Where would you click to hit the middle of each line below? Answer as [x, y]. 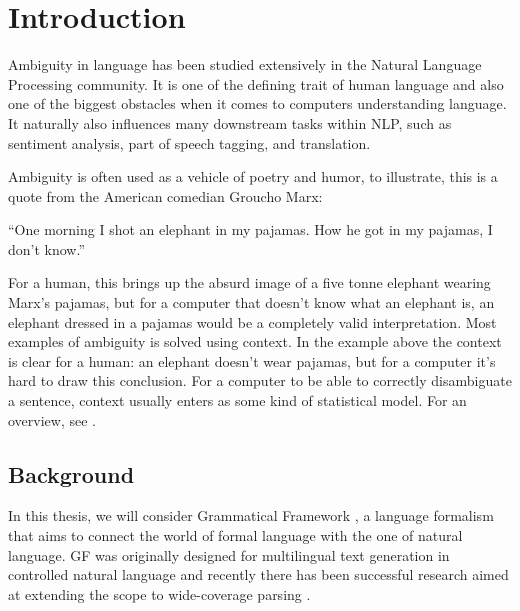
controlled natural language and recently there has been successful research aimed [258, 574]
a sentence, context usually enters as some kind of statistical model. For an [237, 400]
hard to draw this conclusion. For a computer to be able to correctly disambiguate [260, 380]
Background [71, 473]
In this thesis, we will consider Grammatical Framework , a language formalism [251, 515]
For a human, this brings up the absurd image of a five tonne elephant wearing [249, 282]
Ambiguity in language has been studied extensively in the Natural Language [245, 64]
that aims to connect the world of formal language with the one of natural [235, 535]
